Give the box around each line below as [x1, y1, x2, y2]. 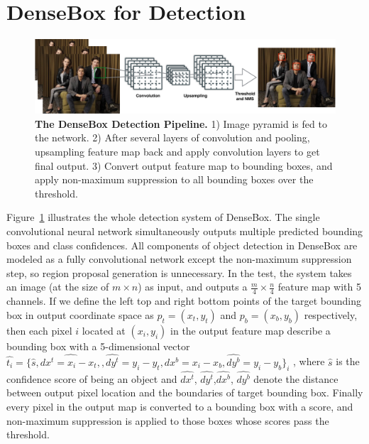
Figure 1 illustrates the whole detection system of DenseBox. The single [6, 210, 320, 224]
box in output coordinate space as [6, 307, 154, 322]
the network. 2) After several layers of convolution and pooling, [35, 130, 310, 145]
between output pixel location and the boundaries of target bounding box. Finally [6, 385, 363, 400]
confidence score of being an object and [6, 371, 177, 386]
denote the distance [253, 371, 338, 386]
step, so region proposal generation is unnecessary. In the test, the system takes [6, 265, 352, 280]
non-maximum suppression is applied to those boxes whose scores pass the [6, 413, 329, 428]
